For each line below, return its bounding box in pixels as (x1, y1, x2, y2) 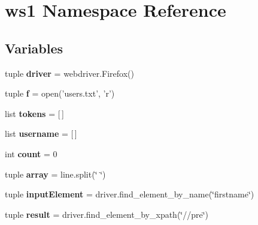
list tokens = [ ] (5, 107, 64, 119)
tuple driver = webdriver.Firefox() (5, 67, 134, 79)
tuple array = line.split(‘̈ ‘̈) (5, 167, 106, 180)
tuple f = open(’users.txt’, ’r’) (5, 87, 115, 100)
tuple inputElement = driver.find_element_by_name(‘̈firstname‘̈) (5, 188, 254, 200)
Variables (5, 38, 63, 57)
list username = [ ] (5, 127, 77, 140)
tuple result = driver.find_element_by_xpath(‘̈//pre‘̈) (5, 208, 209, 220)
